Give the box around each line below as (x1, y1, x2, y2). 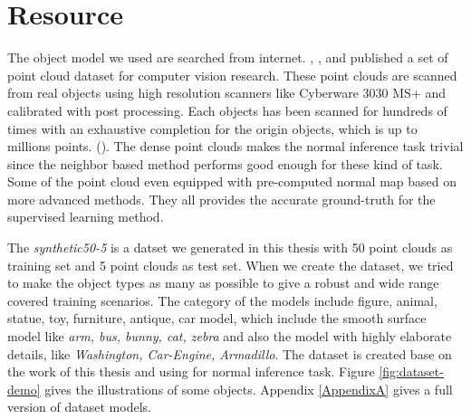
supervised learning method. (7, 207, 164, 226)
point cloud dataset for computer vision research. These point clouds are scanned (7, 65, 457, 84)
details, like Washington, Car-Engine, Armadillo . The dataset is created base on (7, 344, 452, 363)
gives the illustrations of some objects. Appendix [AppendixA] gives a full (44, 379, 453, 398)
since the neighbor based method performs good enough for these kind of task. (7, 154, 443, 173)
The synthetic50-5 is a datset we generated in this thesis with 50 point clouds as (7, 238, 453, 257)
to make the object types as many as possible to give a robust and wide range (7, 273, 439, 292)
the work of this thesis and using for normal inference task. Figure (7, 362, 375, 381)
